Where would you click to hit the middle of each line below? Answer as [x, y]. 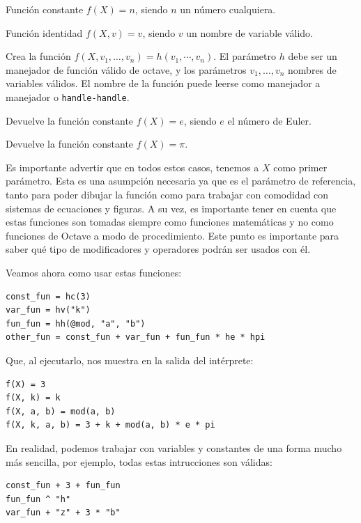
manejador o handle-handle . [68, 96]
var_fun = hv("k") [48, 310]
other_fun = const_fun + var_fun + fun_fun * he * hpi [136, 337]
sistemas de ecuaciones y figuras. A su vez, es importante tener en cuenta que [171, 208]
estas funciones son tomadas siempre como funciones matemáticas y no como [170, 222]
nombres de [312, 69]
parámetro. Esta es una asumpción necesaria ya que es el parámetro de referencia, [181, 181]
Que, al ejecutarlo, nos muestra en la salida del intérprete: [130, 360]
